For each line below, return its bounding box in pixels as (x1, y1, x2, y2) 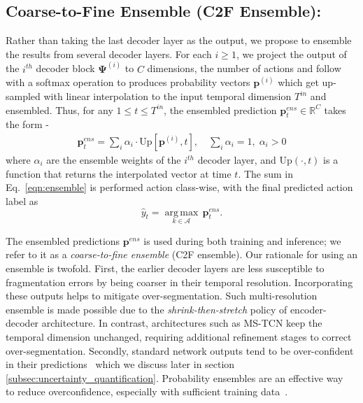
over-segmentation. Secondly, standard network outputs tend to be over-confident (6, 343, 354, 358)
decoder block (36, 61, 95, 76)
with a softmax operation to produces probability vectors (6, 75, 250, 90)
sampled (6, 89, 41, 104)
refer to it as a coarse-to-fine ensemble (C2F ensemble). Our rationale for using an (6, 247, 358, 262)
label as (6, 193, 38, 208)
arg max (164, 207, 199, 218)
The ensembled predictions (6, 233, 120, 248)
